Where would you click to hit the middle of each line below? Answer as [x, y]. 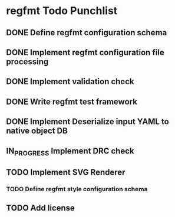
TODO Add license [41, 208]
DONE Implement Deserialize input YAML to [87, 122]
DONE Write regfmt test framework [72, 101]
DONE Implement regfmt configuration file [85, 52]
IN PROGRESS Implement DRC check [70, 151]
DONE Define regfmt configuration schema [87, 33]
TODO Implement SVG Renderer [66, 173]
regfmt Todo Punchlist [62, 11]
